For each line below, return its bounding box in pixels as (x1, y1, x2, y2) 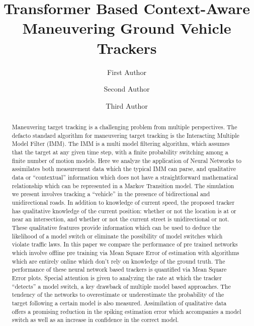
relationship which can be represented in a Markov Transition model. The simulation (12, 181, 234, 190)
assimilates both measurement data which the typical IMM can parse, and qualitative (12, 165, 236, 173)
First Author (107, 66, 146, 77)
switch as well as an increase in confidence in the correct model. (12, 315, 179, 324)
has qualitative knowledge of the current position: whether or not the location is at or (12, 206, 236, 215)
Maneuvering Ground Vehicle (22, 18, 231, 38)
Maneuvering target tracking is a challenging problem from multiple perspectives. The (12, 123, 237, 131)
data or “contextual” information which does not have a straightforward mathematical (12, 173, 238, 182)
